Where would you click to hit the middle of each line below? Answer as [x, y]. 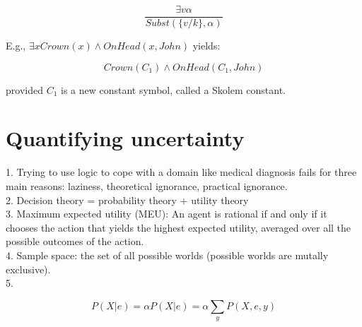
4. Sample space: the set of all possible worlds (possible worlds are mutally [167, 255]
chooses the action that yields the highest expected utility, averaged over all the [179, 227]
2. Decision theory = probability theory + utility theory [127, 200]
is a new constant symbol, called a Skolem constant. [173, 89]
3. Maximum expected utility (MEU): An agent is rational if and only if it [167, 214]
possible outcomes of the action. [75, 241]
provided [24, 89]
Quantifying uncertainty [125, 138]
